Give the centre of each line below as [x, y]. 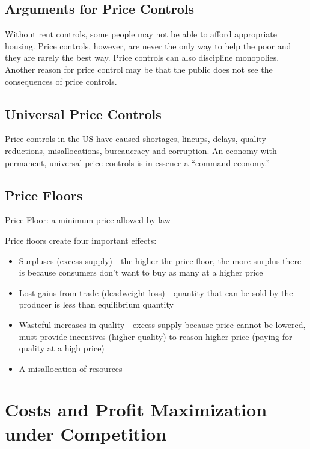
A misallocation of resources [71, 368]
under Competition [86, 433]
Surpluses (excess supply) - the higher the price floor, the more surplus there [160, 260]
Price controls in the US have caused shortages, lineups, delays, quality [135, 139]
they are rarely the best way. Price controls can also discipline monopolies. [142, 57]
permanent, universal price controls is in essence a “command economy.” [138, 162]
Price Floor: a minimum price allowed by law [88, 220]
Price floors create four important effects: [81, 240]
